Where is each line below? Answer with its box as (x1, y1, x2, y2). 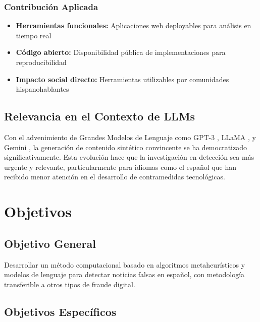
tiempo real (16, 30, 51, 40)
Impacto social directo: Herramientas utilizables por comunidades (16, 74, 229, 84)
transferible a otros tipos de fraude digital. (4, 279, 135, 289)
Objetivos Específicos (4, 303, 117, 319)
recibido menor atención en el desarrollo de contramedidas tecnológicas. (4, 171, 225, 182)
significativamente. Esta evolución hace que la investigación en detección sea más (4, 152, 254, 162)
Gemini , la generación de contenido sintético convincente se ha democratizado (4, 142, 247, 152)
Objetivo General (4, 235, 96, 251)
